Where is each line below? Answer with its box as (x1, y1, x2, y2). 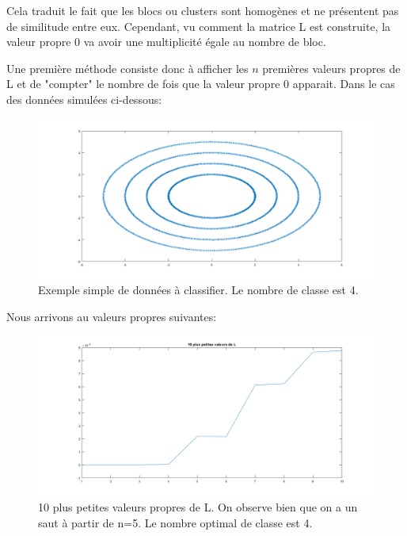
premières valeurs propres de (262, 59, 401, 76)
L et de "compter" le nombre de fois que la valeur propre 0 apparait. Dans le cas (6, 75, 395, 92)
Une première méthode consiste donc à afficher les (6, 59, 249, 76)
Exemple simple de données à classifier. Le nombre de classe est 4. (38, 281, 359, 298)
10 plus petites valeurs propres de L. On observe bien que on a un (38, 499, 358, 515)
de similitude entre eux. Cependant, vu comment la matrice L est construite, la (6, 17, 391, 34)
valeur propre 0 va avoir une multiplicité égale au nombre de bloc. (6, 33, 326, 50)
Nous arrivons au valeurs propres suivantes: (6, 308, 217, 324)
